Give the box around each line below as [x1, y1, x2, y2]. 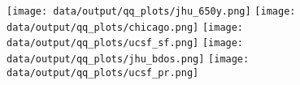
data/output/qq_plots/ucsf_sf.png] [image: [7, 37, 244, 49]
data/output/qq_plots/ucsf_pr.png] [7, 66, 199, 79]
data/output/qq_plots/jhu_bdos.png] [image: [7, 53, 250, 65]
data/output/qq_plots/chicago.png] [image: [7, 21, 244, 33]
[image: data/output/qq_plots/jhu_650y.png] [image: [7, 6, 296, 17]
